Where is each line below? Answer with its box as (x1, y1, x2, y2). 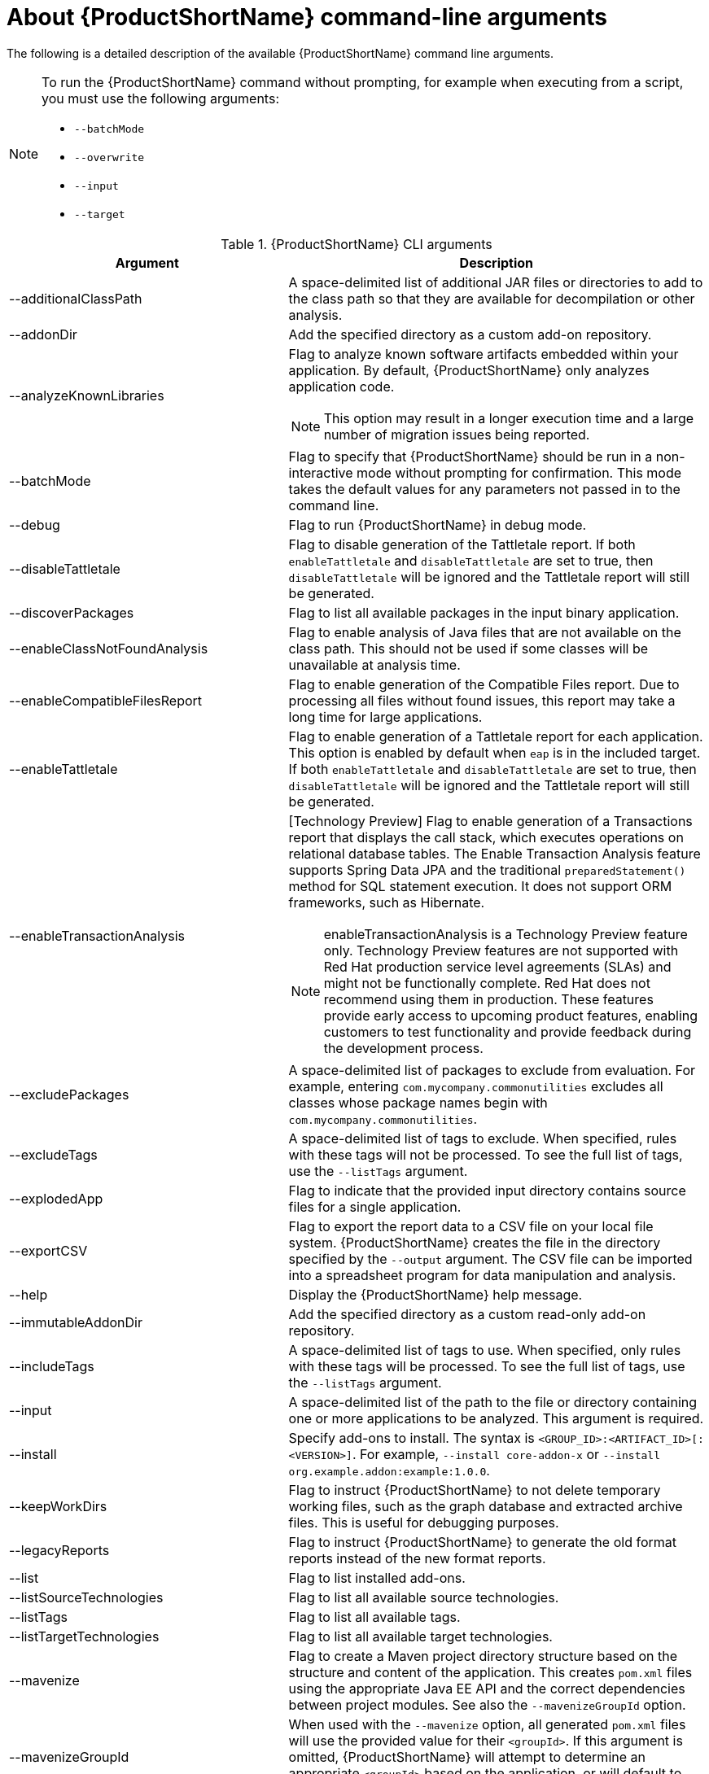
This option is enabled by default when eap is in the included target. (288, 744, 701, 761)
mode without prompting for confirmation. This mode (357, 464, 682, 481)
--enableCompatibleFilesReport (9, 692, 203, 709)
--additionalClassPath (9, 290, 142, 307)
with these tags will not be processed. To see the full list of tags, (288, 1146, 683, 1163)
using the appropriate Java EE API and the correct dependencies (288, 1680, 685, 1697)
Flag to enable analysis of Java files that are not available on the (288, 623, 681, 640)
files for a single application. (288, 1198, 462, 1215)
